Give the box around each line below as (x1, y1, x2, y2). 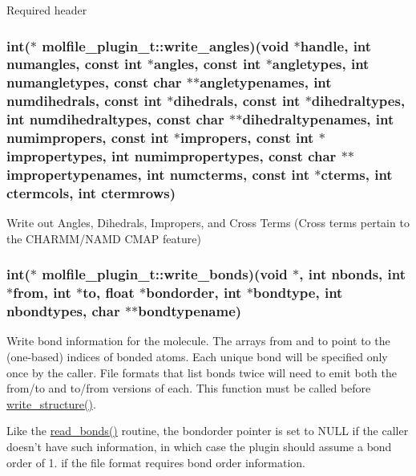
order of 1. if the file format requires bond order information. (6, 454, 306, 470)
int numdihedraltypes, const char (6, 109, 224, 129)
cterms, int (321, 164, 393, 184)
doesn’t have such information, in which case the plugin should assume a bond (6, 438, 392, 454)
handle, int (300, 35, 372, 55)
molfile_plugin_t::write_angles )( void (42, 35, 289, 55)
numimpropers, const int (6, 128, 169, 148)
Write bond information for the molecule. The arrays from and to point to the (6, 332, 390, 349)
